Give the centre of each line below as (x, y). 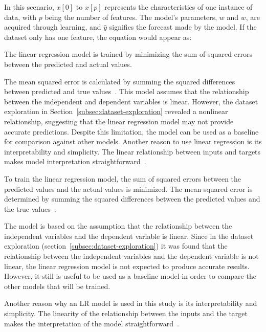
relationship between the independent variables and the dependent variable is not (131, 256)
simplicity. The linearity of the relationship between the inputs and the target (126, 313)
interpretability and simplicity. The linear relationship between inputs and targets (132, 151)
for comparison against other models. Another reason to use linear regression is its (133, 141)
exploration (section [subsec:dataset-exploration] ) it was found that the (116, 246)
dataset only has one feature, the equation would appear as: (98, 37)
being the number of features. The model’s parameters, (131, 17)
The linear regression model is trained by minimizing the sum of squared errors (128, 54)
